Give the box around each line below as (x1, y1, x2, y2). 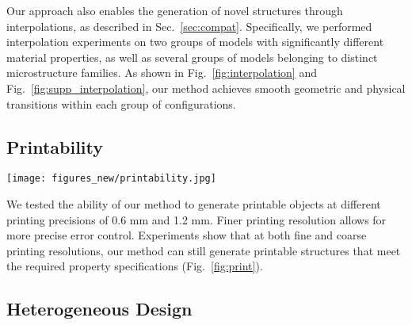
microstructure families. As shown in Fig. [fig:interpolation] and (6, 64, 317, 81)
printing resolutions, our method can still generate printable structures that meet (6, 242, 401, 258)
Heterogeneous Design (6, 296, 193, 321)
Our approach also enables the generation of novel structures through (6, 2, 343, 18)
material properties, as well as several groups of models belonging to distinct (6, 48, 378, 65)
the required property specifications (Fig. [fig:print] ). (6, 258, 263, 274)
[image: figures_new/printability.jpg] (6, 173, 216, 185)
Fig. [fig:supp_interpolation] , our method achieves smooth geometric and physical (6, 79, 406, 96)
